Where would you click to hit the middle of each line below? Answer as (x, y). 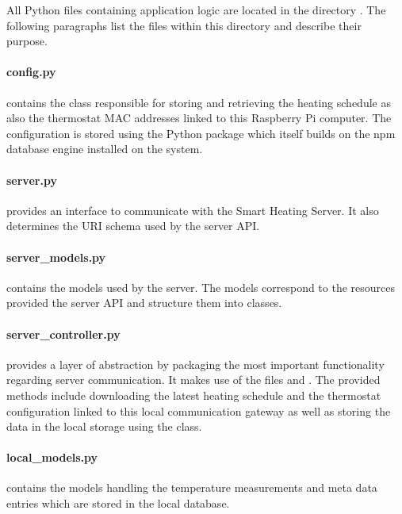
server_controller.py (63, 334)
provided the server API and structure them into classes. (144, 303)
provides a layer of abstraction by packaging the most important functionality (195, 364)
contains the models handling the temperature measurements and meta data (192, 487)
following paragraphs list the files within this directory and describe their (184, 25)
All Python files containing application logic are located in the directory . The (196, 10)
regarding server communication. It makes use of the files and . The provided (193, 380)
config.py (31, 72)
